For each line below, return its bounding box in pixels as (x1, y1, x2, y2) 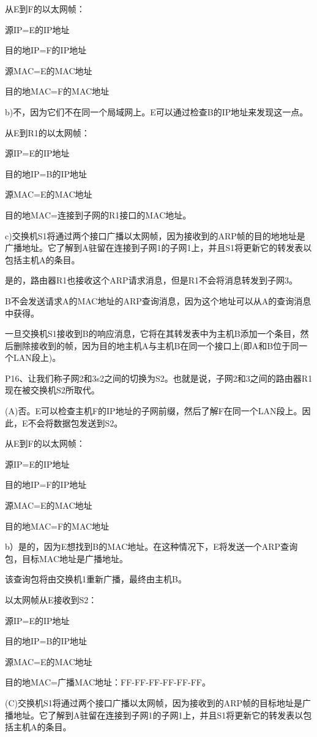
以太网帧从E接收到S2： (5, 593, 97, 606)
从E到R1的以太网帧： (5, 126, 90, 139)
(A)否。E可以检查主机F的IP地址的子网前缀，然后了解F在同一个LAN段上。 (5, 404, 302, 417)
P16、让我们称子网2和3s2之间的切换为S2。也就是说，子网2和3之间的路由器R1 (5, 371, 313, 384)
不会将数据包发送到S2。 (28, 416, 123, 429)
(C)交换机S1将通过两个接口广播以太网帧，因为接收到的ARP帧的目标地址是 (5, 696, 303, 709)
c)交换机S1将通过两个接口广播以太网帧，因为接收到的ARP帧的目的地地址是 (5, 229, 305, 242)
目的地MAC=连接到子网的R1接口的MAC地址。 (5, 208, 192, 221)
